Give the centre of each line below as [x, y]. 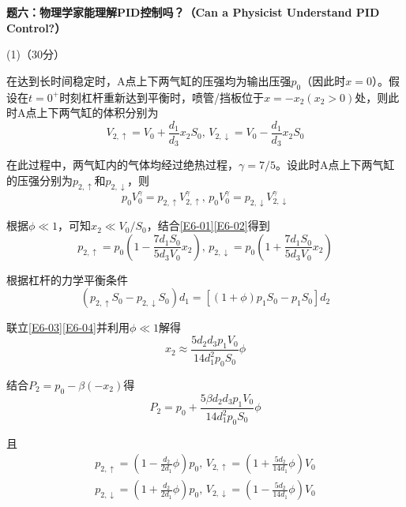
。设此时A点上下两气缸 [335, 165]
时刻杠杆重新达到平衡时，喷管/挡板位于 [162, 97]
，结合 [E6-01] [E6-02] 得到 [208, 225]
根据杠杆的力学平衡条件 [67, 279]
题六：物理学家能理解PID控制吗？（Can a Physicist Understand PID [193, 12]
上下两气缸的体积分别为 [98, 113]
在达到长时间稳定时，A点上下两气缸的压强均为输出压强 [149, 80]
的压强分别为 [39, 180]
